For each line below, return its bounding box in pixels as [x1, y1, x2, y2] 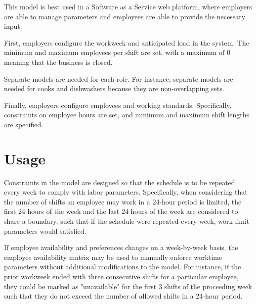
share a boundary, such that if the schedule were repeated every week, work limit [4, 216, 250, 226]
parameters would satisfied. [4, 225, 86, 236]
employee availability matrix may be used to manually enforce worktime [4, 252, 222, 262]
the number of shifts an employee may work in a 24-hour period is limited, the [4, 196, 242, 206]
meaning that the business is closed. [4, 56, 113, 67]
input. [4, 21, 22, 31]
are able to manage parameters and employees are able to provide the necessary [4, 11, 246, 21]
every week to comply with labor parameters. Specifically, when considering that [4, 187, 248, 197]
